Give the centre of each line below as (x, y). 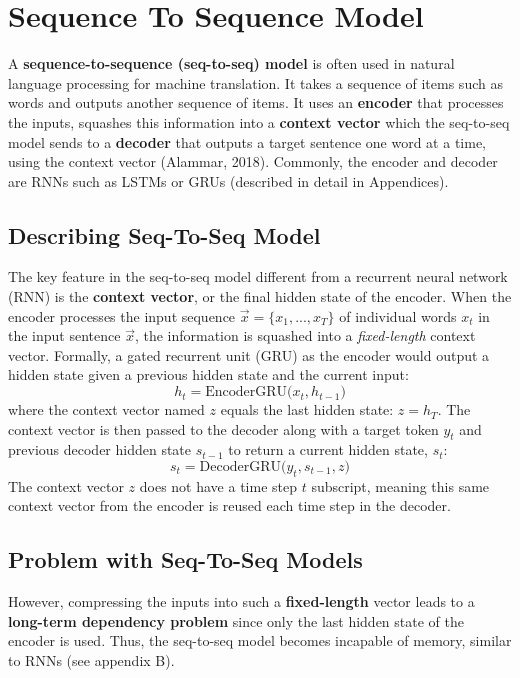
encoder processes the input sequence (122, 315)
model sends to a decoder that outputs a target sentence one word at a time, (247, 141)
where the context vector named (106, 409)
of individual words (398, 315)
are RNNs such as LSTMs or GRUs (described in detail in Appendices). (228, 180)
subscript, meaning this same (400, 485)
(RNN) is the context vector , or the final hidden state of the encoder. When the (260, 296)
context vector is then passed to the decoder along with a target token (223, 428)
